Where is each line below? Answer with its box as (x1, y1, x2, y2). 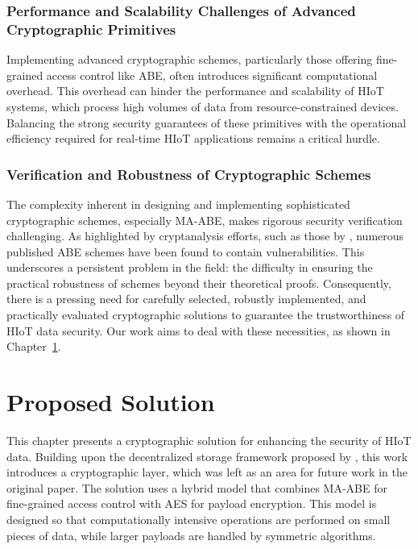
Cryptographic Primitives (6, 19, 176, 39)
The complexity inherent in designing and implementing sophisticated (6, 195, 350, 212)
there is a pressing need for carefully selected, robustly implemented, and (6, 290, 366, 307)
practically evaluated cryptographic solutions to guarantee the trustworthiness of (6, 306, 405, 323)
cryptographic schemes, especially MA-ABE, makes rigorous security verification (6, 211, 403, 228)
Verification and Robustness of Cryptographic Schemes (6, 164, 371, 184)
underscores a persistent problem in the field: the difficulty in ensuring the (6, 259, 373, 276)
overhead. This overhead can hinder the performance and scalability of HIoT (6, 82, 384, 99)
